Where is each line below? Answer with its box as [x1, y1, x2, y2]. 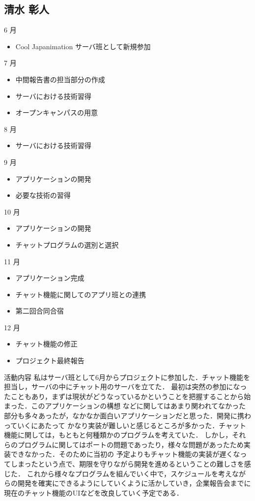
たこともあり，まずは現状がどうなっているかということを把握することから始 [4, 391, 251, 401]
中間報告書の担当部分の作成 [15, 74, 105, 84]
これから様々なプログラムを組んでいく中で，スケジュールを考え [27, 468, 232, 478]
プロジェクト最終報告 [15, 355, 85, 366]
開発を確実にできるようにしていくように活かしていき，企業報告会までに [17, 478, 251, 488]
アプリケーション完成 [15, 273, 85, 283]
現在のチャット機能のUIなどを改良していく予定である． [4, 487, 183, 498]
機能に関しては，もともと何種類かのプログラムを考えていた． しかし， [4, 430, 232, 440]
